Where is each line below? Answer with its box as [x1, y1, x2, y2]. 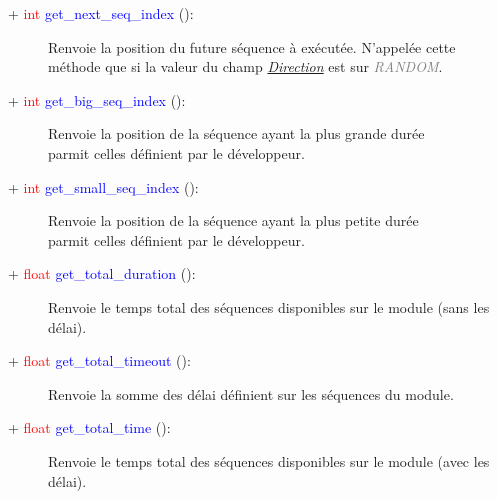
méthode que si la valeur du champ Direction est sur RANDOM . [48, 56, 443, 77]
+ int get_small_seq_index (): [8, 176, 199, 197]
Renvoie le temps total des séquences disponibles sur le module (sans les [48, 296, 490, 317]
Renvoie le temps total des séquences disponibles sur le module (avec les [48, 450, 490, 471]
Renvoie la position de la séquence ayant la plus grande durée [48, 123, 425, 144]
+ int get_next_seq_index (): [8, 3, 194, 23]
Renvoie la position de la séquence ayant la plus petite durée [48, 210, 419, 231]
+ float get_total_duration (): [8, 263, 196, 284]
